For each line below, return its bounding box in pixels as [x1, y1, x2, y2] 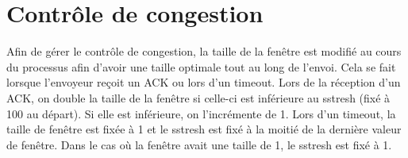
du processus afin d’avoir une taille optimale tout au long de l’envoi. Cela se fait [6, 58, 396, 75]
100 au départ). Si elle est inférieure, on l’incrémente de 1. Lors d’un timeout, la [6, 105, 396, 121]
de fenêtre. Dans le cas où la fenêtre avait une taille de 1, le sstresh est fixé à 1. [6, 136, 392, 152]
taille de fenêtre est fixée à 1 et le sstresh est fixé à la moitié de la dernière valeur [6, 121, 402, 137]
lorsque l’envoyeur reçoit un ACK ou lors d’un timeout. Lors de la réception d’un [6, 74, 401, 91]
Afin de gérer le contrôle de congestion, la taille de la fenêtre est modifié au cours [6, 43, 402, 60]
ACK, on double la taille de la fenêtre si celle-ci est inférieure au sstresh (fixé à [6, 89, 391, 106]
